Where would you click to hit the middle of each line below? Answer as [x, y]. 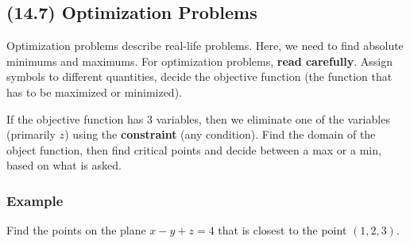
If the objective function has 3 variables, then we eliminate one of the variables [198, 118]
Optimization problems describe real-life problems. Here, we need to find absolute [205, 46]
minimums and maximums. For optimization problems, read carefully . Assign [199, 61]
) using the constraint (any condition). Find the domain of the [220, 134]
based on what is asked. [64, 165]
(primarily [31, 134]
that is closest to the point [282, 230]
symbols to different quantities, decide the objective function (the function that [199, 76]
